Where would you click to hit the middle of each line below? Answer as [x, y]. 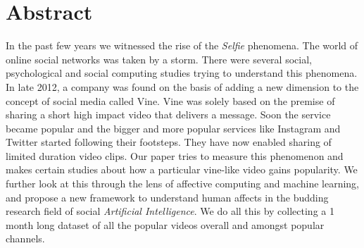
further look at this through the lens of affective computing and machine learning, [183, 184]
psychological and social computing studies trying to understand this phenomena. [182, 73]
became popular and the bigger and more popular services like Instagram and [173, 128]
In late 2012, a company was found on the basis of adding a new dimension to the [182, 86]
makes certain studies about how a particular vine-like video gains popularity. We [182, 169]
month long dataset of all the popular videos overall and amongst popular [165, 224]
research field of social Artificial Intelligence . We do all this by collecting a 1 [170, 211]
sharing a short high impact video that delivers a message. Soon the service [168, 114]
